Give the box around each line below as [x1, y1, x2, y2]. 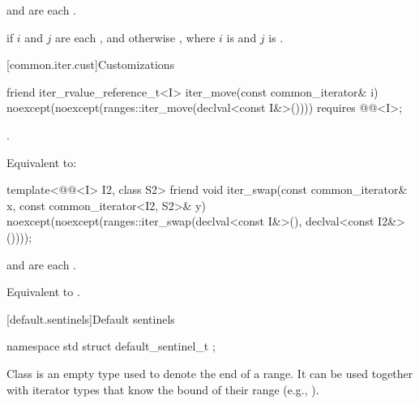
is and [226, 28, 257, 45]
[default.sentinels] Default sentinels [6, 310, 175, 327]
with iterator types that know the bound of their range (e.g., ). [6, 380, 319, 398]
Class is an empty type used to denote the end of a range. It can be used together [6, 364, 413, 381]
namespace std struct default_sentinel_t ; [6, 337, 216, 355]
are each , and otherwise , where [55, 28, 216, 45]
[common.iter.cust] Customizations [6, 56, 175, 73]
